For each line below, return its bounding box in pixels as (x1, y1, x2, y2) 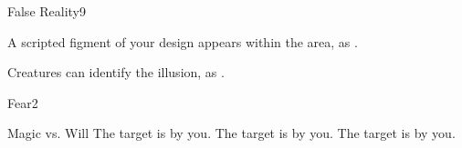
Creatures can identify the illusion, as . (7, 63, 225, 82)
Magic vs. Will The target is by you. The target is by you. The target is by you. (7, 123, 456, 143)
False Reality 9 (7, 2, 87, 20)
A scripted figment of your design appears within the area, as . (7, 32, 358, 51)
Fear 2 (7, 93, 38, 112)
